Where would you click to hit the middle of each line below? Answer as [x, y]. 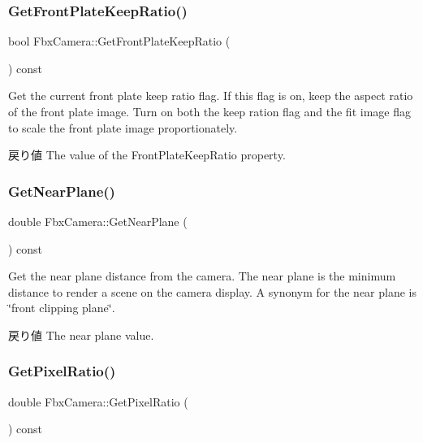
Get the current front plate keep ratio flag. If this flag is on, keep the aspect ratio [211, 96]
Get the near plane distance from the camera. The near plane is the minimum [202, 276]
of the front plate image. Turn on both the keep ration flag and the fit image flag [209, 111]
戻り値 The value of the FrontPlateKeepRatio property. [147, 155]
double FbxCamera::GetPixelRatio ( [98, 401]
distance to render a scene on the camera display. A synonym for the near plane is [212, 291]
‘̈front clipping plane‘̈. [62, 308]
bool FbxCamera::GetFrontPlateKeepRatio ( [119, 41]
